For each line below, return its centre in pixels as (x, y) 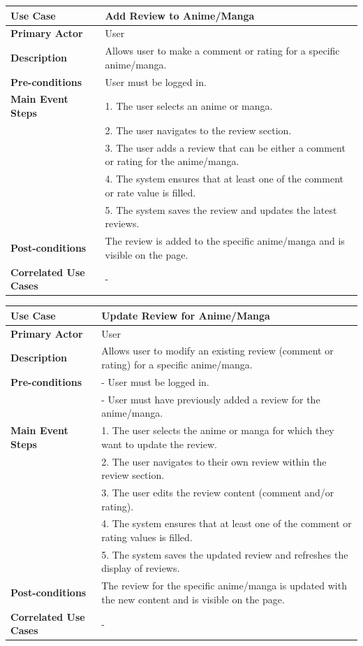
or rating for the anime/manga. (172, 161)
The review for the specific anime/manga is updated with (224, 586)
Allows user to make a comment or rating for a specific (222, 51)
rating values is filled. (147, 537)
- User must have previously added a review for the (211, 399)
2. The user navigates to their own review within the (214, 461)
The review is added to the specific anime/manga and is (225, 241)
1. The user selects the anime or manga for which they (218, 430)
